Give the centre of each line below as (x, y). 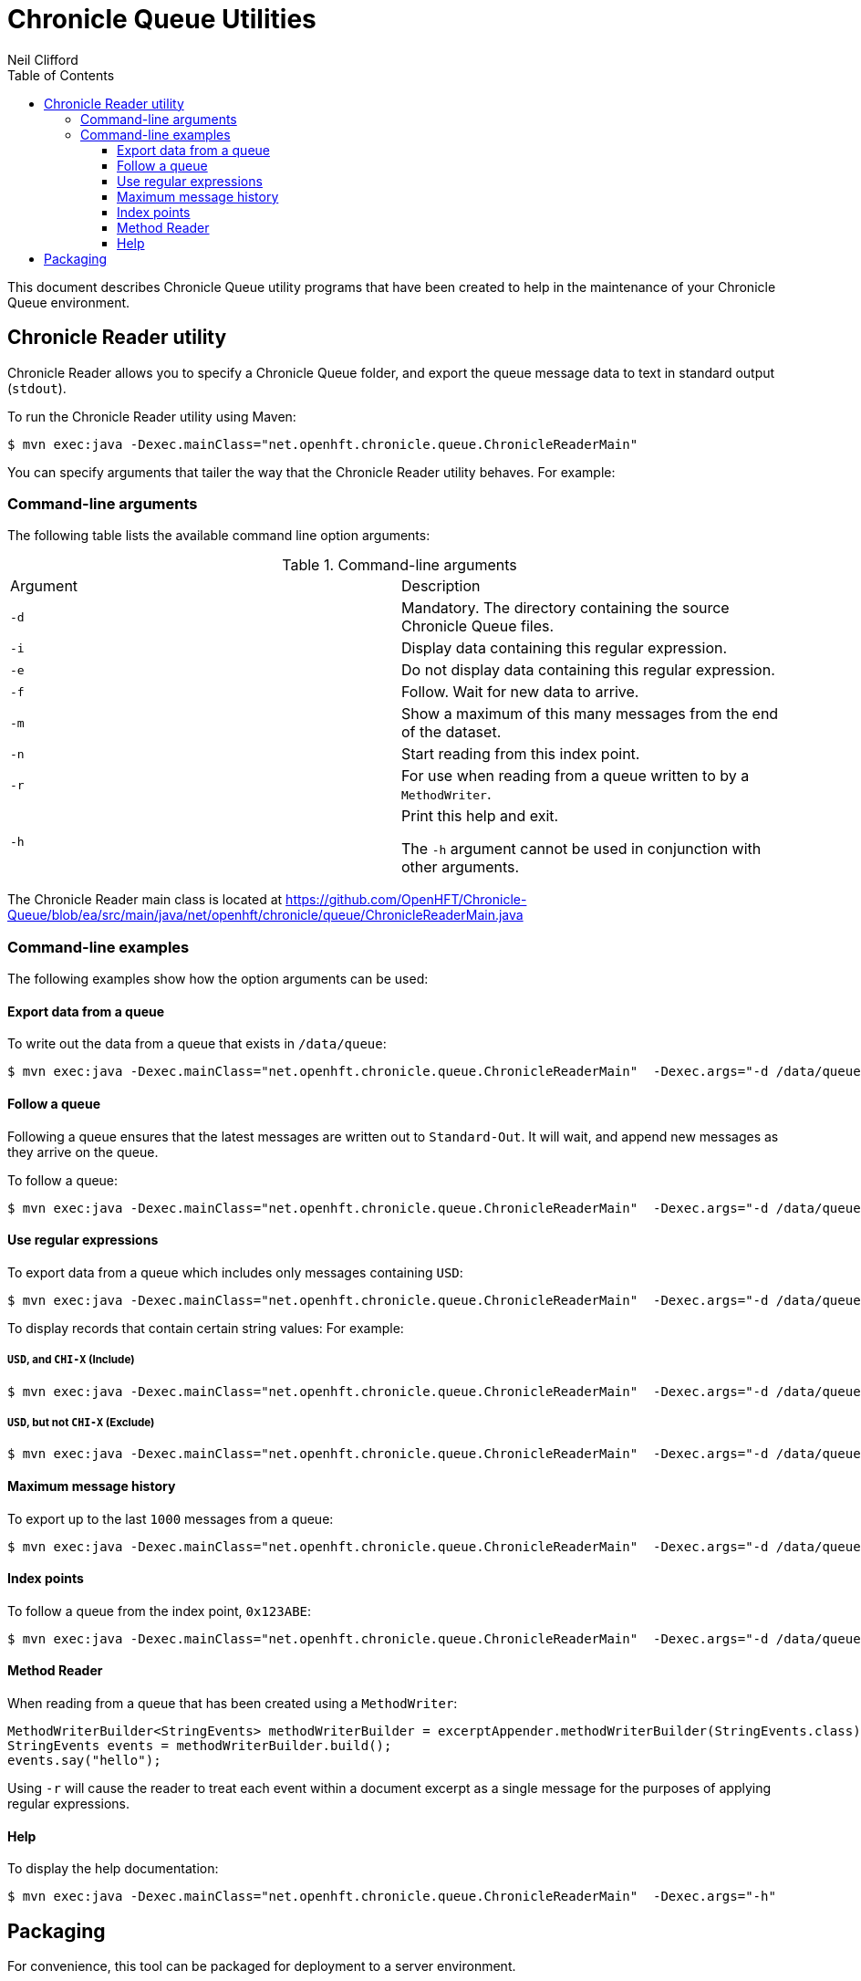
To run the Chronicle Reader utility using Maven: (152, 416)
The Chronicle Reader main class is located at (145, 900)
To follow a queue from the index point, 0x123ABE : (160, 1611)
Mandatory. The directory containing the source (565, 608)
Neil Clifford (43, 59)
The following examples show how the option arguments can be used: (218, 979)
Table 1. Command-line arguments (399, 565)
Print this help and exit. (480, 816)
